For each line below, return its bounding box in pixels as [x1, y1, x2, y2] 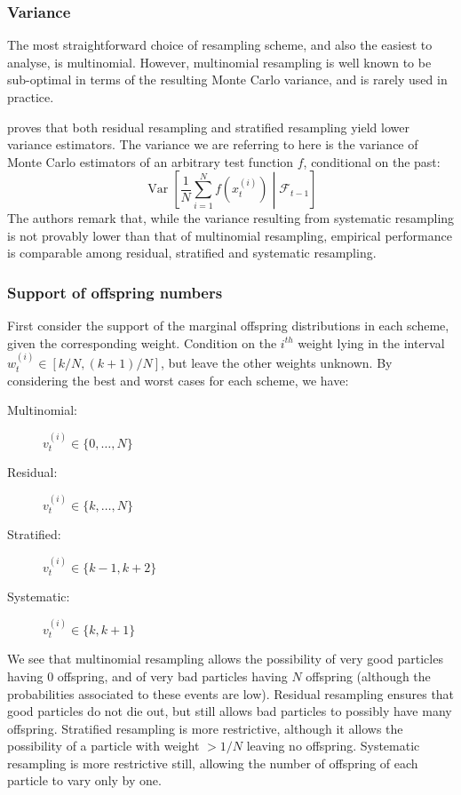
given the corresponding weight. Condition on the [7, 333, 277, 352]
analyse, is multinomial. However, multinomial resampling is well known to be [7, 52, 432, 71]
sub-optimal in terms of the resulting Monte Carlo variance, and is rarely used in [7, 70, 448, 89]
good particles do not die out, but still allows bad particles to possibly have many [7, 702, 452, 720]
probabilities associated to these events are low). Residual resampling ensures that [7, 684, 455, 703]
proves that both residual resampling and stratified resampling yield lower [7, 117, 409, 136]
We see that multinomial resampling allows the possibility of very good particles [7, 649, 443, 668]
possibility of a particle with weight [7, 736, 200, 755]
